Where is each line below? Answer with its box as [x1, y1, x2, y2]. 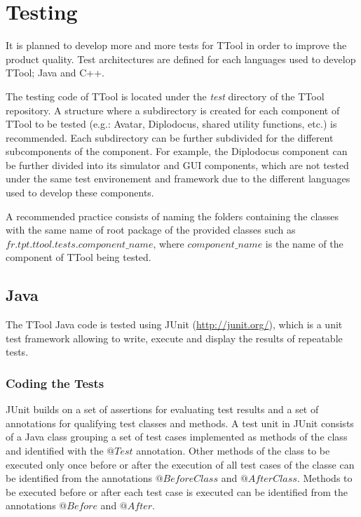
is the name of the [265, 236, 343, 250]
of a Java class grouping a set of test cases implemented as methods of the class [6, 429, 348, 444]
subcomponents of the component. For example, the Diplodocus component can [6, 144, 348, 159]
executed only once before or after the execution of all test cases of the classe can [6, 457, 355, 471]
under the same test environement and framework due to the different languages [6, 171, 350, 186]
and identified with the [6, 443, 104, 458]
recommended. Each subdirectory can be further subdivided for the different [6, 130, 334, 145]
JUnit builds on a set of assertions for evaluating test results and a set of [6, 402, 319, 417]
